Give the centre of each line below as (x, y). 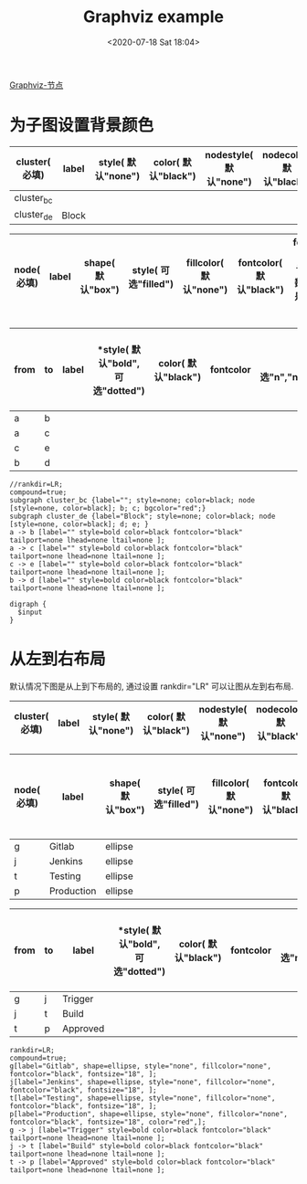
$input (30, 613)
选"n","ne (282, 377)
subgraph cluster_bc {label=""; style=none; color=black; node (132, 501)
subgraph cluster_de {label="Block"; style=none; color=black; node (143, 517)
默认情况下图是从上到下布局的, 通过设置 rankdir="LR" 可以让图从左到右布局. (152, 686)
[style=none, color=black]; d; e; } (79, 524)
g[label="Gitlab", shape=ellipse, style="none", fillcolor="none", (141, 1066)
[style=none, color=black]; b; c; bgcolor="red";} (108, 509)
